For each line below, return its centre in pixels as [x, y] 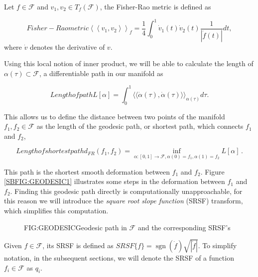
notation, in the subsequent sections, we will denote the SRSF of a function [119, 257]
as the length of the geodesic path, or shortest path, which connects [140, 126]
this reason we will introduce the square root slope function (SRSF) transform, [124, 201]
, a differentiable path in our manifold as [101, 73]
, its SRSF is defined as [78, 245]
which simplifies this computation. [56, 210]
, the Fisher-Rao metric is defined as [155, 6]
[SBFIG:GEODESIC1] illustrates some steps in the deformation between [115, 181]
